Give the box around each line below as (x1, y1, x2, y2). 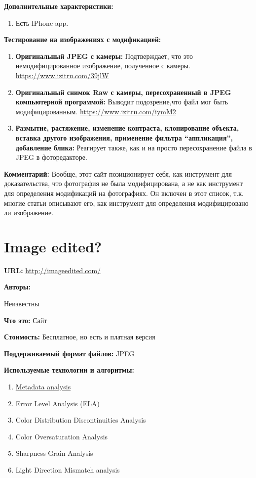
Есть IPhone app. (15, 17, 69, 28)
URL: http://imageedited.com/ (4, 265, 101, 275)
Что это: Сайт (4, 315, 47, 325)
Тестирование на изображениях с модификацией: (4, 34, 161, 45)
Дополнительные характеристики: (4, 1, 113, 11)
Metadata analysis (15, 381, 71, 391)
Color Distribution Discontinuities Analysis (15, 415, 146, 425)
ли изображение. (4, 207, 54, 218)
